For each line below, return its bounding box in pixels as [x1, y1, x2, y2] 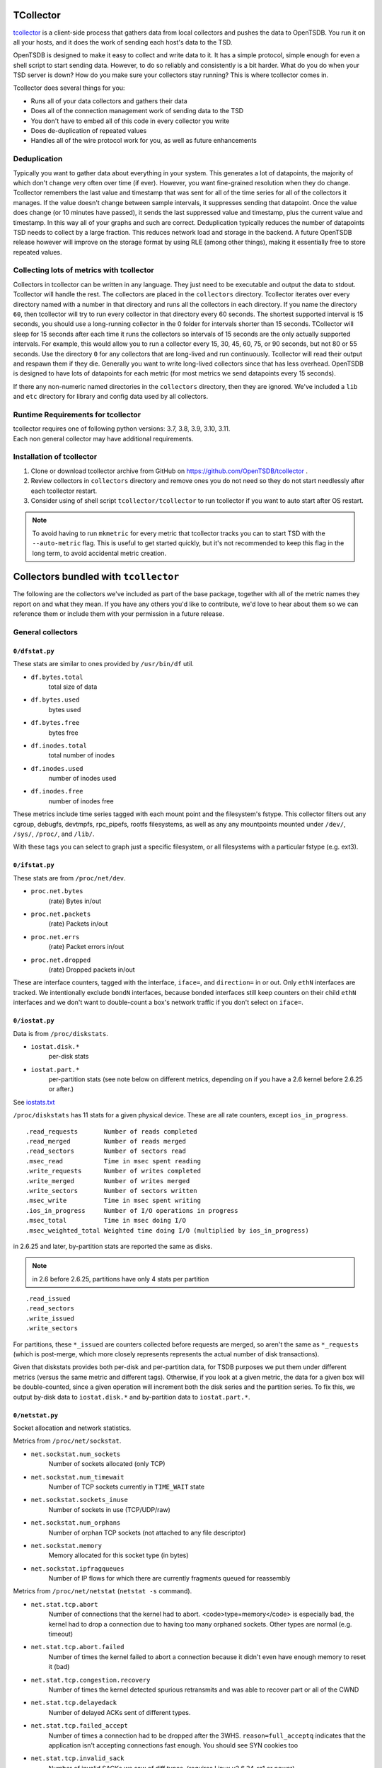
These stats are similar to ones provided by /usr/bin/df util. [13, 660, 195, 668]
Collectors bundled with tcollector [13, 571, 180, 583]
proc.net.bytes [30, 888, 84, 895]
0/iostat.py [13, 1017, 54, 1025]
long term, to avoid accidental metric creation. [32, 549, 166, 557]
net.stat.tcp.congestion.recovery [30, 1676, 151, 1684]
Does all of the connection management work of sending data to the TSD [30, 107, 244, 115]
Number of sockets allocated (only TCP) [48, 1460, 166, 1468]
